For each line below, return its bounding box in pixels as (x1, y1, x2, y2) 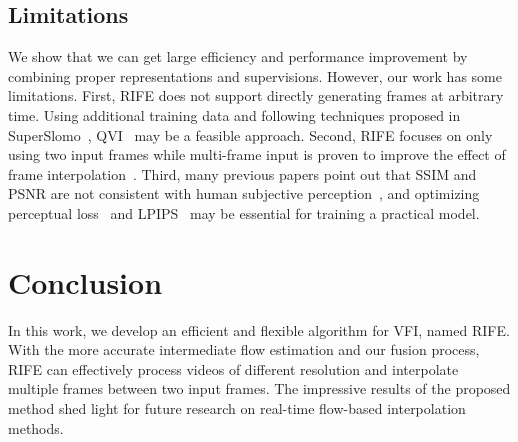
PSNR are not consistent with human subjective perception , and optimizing (8, 183, 480, 204)
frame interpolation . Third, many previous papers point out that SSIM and (8, 163, 477, 184)
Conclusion (8, 261, 163, 302)
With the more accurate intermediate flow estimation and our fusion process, (8, 339, 480, 360)
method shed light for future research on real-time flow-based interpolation (8, 398, 466, 419)
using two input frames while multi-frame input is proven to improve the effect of (8, 144, 506, 165)
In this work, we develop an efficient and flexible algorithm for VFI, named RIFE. (8, 319, 510, 340)
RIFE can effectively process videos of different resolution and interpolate (8, 358, 459, 379)
